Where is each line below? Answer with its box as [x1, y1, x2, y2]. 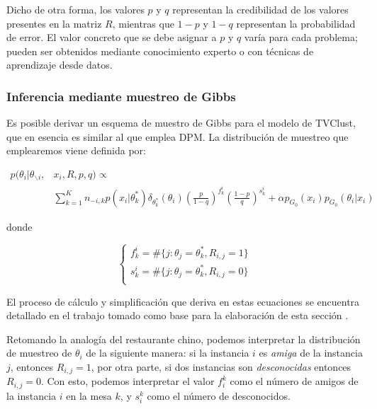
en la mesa [66, 388, 112, 403]
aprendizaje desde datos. [6, 57, 113, 72]
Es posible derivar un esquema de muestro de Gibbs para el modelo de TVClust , [6, 115, 356, 130]
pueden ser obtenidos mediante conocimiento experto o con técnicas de [6, 43, 314, 58]
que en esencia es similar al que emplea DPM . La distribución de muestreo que [6, 129, 349, 144]
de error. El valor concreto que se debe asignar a [6, 30, 217, 45]
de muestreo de [6, 345, 72, 360]
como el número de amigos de [230, 374, 359, 388]
